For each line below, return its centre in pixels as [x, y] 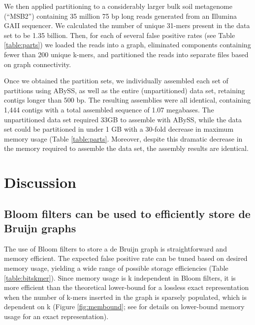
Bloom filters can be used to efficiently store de [127, 213]
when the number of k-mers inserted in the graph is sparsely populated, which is [125, 297]
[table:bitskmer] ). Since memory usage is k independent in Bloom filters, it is [120, 277]
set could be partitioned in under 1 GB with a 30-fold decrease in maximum [119, 129]
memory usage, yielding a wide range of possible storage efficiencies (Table [116, 268]
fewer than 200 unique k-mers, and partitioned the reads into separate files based [126, 54]
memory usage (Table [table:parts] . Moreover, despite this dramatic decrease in [123, 138]
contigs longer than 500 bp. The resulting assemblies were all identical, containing [127, 100]
